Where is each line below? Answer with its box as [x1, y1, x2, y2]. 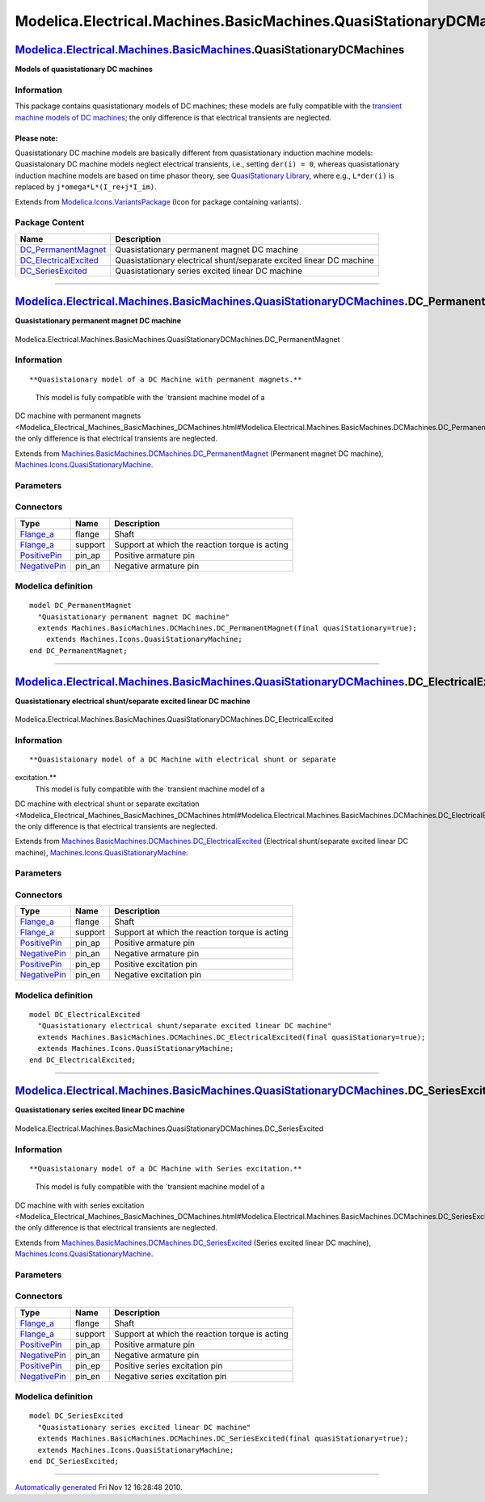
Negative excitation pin [114, 969, 202, 981]
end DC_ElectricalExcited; [29, 1055, 137, 1065]
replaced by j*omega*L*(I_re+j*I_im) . [15, 182, 157, 192]
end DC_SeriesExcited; [29, 1456, 120, 1466]
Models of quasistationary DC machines [15, 65, 154, 74]
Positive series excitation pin [114, 1360, 223, 1371]
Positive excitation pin [114, 959, 198, 970]
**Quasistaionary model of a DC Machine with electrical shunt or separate [29, 754, 336, 764]
